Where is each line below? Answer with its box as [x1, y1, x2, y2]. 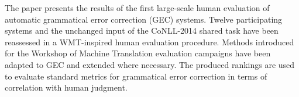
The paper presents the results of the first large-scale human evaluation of [5, 2, 270, 13]
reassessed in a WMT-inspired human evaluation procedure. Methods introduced [5, 35, 294, 48]
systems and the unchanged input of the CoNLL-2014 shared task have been [5, 24, 279, 37]
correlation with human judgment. [5, 81, 128, 94]
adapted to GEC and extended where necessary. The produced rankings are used [5, 58, 295, 70]
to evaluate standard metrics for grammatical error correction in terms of [5, 70, 267, 82]
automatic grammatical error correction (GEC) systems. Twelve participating [5, 13, 283, 25]
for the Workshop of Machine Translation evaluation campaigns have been [5, 47, 271, 59]
